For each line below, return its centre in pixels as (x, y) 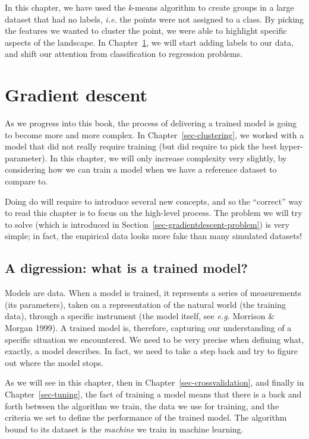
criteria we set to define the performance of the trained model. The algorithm (146, 417)
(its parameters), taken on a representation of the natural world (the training (146, 304)
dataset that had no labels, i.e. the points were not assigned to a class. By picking (154, 19)
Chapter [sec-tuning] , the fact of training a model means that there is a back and (153, 394)
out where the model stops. (54, 362)
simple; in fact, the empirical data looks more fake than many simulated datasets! (154, 236)
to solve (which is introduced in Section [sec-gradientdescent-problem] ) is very (147, 224)
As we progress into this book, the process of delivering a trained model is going (151, 123)
